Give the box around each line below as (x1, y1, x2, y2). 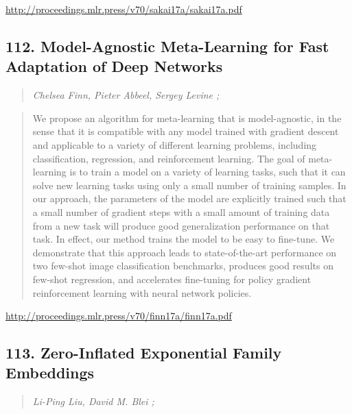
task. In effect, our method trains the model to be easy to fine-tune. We (32, 232, 335, 246)
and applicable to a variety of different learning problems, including (32, 137, 317, 151)
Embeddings (5, 362, 95, 383)
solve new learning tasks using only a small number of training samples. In (32, 178, 347, 192)
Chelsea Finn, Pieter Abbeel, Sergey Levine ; (32, 88, 220, 102)
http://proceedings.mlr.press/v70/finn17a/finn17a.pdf (5, 308, 232, 323)
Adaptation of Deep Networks (5, 56, 223, 77)
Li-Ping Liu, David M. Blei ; (32, 394, 154, 409)
